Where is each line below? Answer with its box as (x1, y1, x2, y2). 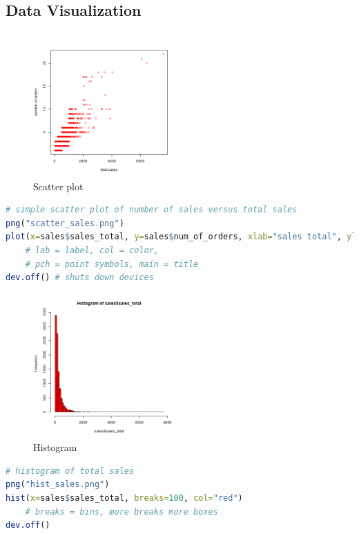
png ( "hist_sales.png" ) (6, 479, 110, 490)
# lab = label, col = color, (25, 246, 159, 256)
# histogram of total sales (6, 466, 135, 476)
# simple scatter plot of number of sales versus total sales (6, 205, 298, 215)
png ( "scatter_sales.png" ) (6, 218, 124, 228)
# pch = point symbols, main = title (25, 259, 199, 269)
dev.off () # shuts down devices (6, 273, 154, 283)
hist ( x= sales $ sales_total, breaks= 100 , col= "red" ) (6, 493, 243, 504)
